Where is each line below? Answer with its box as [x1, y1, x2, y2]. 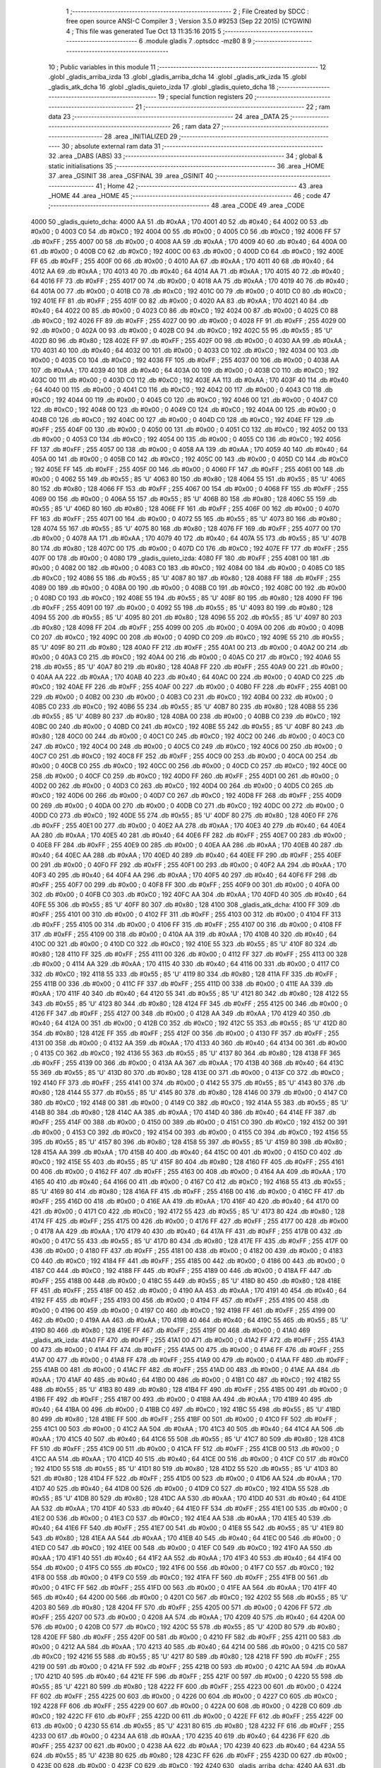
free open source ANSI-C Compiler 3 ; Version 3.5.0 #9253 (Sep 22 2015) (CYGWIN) [66, 17, 312, 25]
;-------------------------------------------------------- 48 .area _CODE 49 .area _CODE [48, 202, 305, 210]
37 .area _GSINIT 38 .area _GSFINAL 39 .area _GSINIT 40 [48, 172, 214, 180]
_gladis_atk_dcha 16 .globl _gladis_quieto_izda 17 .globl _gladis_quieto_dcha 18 [48, 82, 275, 91]
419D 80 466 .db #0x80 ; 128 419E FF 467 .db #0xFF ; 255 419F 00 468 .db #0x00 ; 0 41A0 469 [30, 1326, 310, 1334]
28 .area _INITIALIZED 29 [104, 132, 178, 141]
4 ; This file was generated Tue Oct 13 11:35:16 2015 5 [66, 27, 222, 35]
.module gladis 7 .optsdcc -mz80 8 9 [144, 37, 252, 45]
